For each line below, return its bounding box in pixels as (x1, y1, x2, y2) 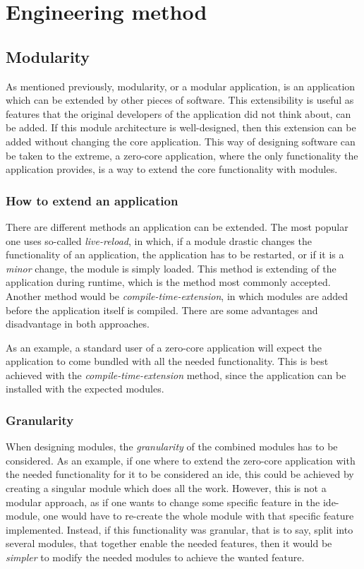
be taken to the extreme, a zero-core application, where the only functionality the (6, 148, 358, 162)
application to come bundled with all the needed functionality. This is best (6, 354, 329, 369)
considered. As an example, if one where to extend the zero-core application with (6, 453, 356, 467)
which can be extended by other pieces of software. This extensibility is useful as (6, 92, 354, 107)
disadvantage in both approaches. (6, 316, 150, 331)
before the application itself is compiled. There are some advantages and (6, 302, 318, 317)
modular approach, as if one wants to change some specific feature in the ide (6, 494, 336, 509)
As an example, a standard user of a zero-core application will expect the (6, 340, 322, 354)
